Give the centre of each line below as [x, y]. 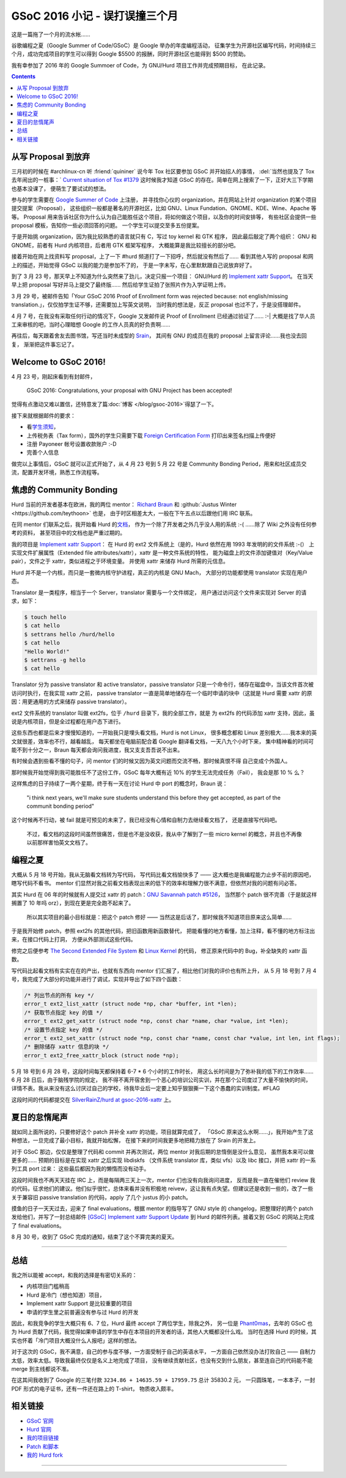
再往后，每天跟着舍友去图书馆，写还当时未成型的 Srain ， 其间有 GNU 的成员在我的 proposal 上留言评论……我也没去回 [159, 336]
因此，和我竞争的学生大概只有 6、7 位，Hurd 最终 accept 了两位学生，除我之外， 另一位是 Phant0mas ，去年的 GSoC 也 [162, 1323]
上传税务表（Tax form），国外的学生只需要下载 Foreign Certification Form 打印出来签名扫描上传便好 [151, 435]
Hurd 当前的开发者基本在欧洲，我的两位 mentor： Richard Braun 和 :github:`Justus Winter [124, 505]
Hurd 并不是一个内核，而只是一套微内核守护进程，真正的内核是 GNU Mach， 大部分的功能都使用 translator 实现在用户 [160, 572]
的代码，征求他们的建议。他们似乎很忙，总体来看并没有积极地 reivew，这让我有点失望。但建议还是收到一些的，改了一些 [162, 1189]
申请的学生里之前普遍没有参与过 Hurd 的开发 [83, 1312]
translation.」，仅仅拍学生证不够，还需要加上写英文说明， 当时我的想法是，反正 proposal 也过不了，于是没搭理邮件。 [158, 305]
